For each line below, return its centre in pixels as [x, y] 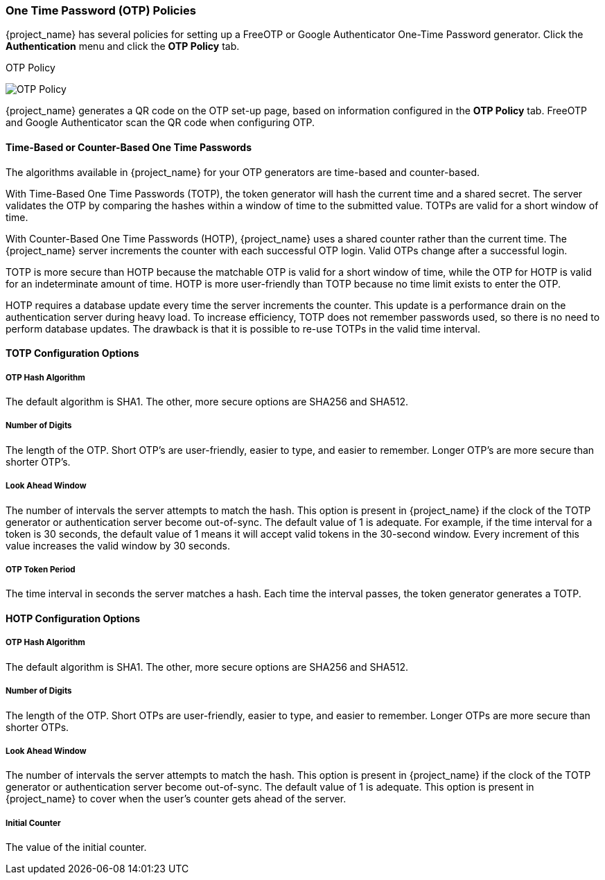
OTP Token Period [41, 569]
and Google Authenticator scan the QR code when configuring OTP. [160, 123]
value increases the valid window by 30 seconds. [118, 545]
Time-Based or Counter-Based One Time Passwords [129, 147]
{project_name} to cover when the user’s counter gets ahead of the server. [176, 799]
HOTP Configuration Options [73, 618]
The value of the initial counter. [76, 847]
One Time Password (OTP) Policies [101, 10]
